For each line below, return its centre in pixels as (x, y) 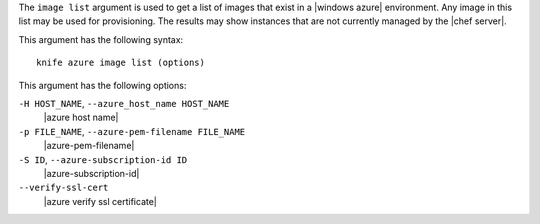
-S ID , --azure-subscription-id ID (103, 159)
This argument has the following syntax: (101, 39)
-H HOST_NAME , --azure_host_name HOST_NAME (124, 103)
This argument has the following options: (102, 85)
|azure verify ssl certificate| (100, 201)
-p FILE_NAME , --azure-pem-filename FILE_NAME (132, 131)
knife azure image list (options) (120, 63)
